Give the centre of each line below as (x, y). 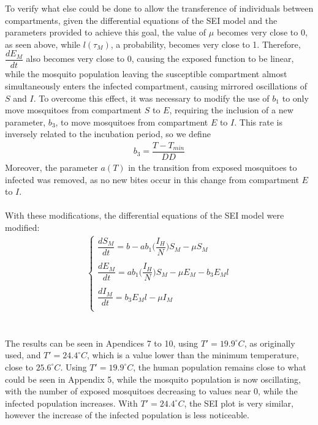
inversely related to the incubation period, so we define (108, 134)
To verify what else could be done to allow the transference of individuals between (159, 8)
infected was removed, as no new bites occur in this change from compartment (152, 179)
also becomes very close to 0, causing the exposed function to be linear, (160, 58)
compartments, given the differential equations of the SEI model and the (141, 20)
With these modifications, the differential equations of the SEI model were (145, 215)
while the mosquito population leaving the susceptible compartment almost (146, 74)
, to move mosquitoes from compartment (132, 122)
